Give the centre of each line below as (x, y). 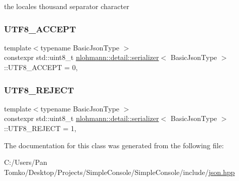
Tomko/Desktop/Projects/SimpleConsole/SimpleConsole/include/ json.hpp (119, 172)
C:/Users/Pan (26, 162)
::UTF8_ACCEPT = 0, (41, 67)
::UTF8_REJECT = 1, (40, 128)
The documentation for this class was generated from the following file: (114, 145)
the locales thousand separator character (67, 6)
